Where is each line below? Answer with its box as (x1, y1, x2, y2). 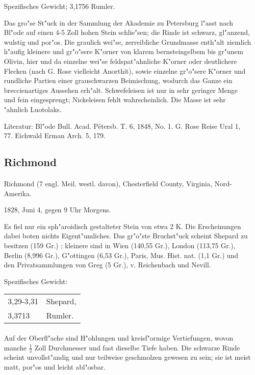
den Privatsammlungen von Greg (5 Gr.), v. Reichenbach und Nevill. (4, 260, 211, 270)
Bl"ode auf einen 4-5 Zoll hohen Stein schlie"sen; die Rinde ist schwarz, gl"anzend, (4, 27, 250, 37)
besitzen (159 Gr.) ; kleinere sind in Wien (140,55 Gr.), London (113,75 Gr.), (4, 240, 235, 251)
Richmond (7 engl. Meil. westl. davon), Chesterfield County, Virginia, (4, 178, 212, 189)
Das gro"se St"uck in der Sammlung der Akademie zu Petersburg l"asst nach (4, 17, 233, 28)
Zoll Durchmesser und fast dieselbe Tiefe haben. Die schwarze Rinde (34, 342, 240, 352)
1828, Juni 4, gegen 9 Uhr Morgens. (4, 204, 111, 215)
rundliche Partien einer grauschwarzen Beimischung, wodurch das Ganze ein (4, 75, 232, 86)
